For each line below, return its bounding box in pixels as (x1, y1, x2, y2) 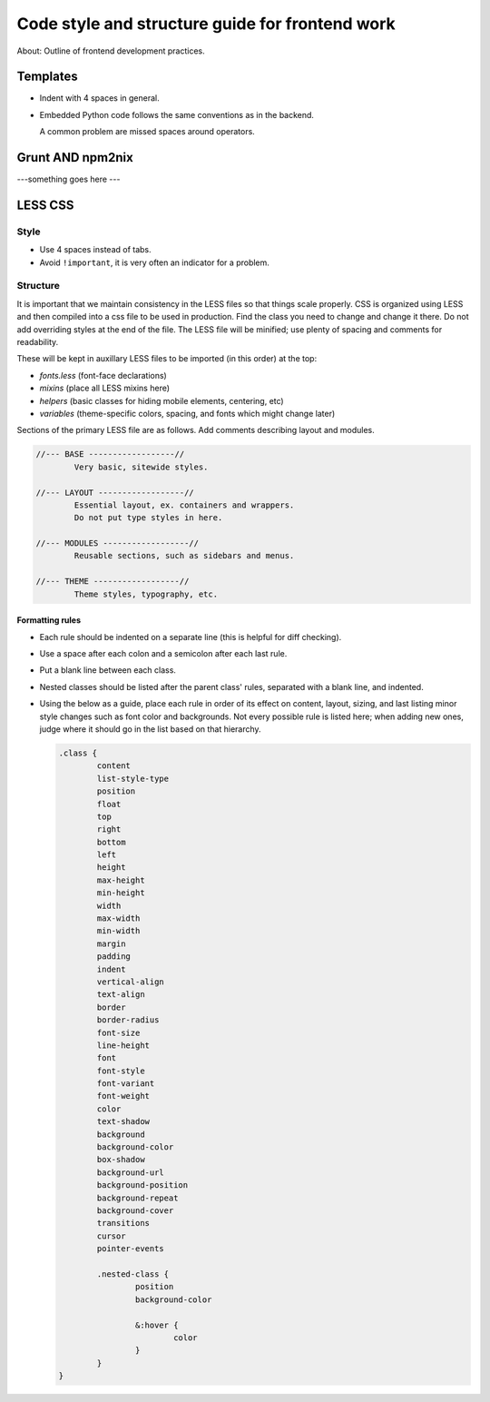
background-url (96, 1167, 165, 1178)
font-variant (96, 1079, 155, 1089)
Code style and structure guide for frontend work (16, 14, 397, 34)
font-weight (96, 1091, 150, 1101)
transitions (96, 1218, 150, 1229)
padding (96, 952, 132, 962)
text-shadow (96, 1117, 150, 1127)
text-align (96, 990, 145, 1000)
